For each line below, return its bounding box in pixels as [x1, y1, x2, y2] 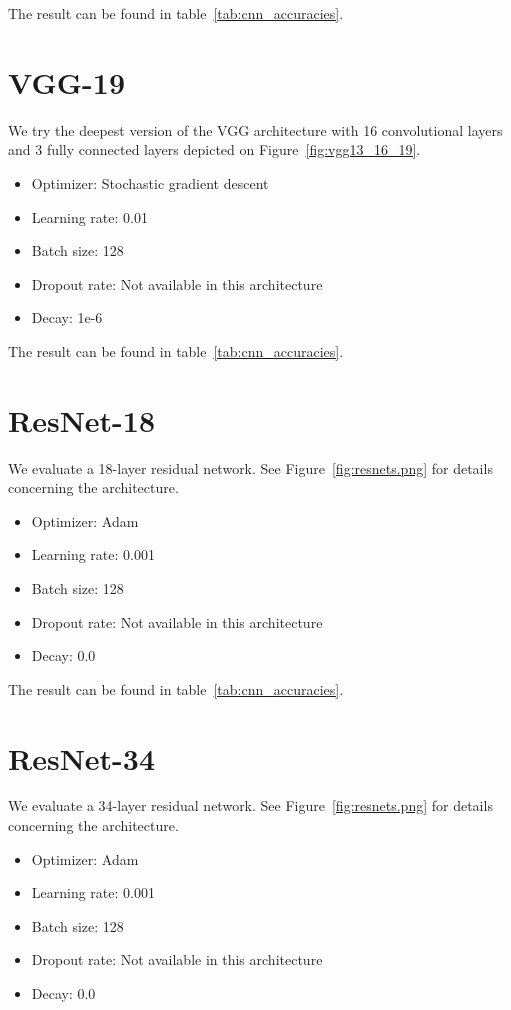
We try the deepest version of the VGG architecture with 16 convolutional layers [8, 119, 503, 140]
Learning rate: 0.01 [31, 206, 148, 227]
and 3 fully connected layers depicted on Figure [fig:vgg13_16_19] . [8, 139, 421, 160]
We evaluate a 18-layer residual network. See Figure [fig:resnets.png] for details [8, 457, 493, 478]
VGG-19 [8, 61, 125, 102]
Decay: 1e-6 [31, 307, 103, 328]
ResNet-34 [8, 737, 156, 778]
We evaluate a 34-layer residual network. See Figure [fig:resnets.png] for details [8, 795, 493, 816]
